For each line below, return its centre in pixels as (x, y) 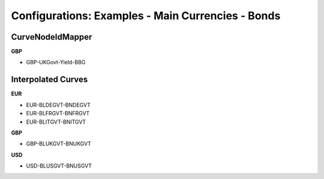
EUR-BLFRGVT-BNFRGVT (58, 114)
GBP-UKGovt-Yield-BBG (56, 62)
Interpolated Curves (49, 80)
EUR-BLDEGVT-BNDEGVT (58, 105)
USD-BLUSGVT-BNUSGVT (59, 166)
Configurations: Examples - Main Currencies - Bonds (146, 16)
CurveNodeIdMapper (52, 37)
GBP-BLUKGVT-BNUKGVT (58, 144)
